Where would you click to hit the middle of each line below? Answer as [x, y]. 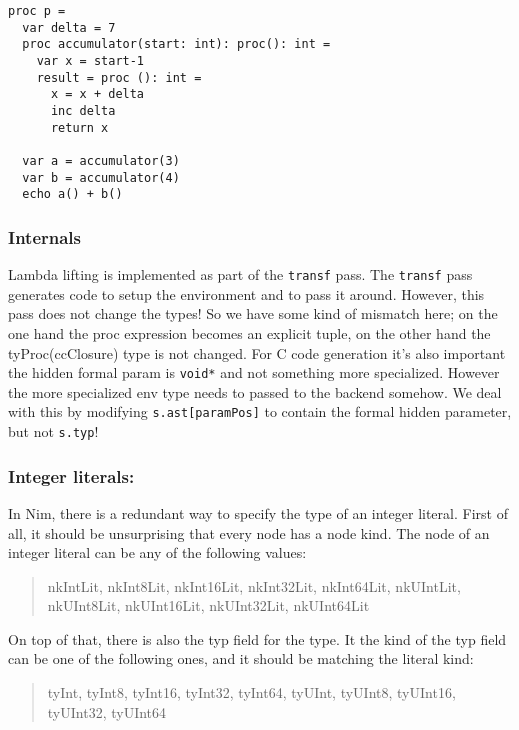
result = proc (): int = [119, 77]
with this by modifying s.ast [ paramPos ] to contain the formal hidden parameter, [260, 411]
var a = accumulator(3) [101, 160]
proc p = [37, 11]
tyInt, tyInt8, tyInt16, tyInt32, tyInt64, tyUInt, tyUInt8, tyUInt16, [251, 692]
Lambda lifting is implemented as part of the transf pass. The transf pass [240, 274]
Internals [44, 236]
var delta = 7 [69, 27]
